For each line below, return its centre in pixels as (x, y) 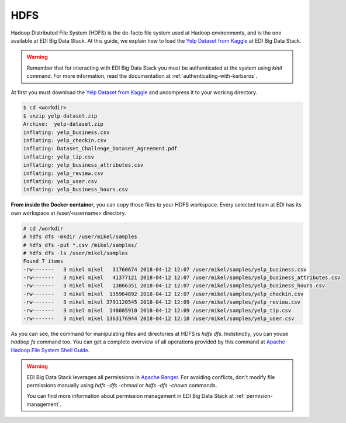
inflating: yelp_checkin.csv (65, 141)
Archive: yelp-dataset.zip (63, 124)
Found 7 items (43, 261)
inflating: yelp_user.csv (60, 181)
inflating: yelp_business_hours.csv (76, 190)
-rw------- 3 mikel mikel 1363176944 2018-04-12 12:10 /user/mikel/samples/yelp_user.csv (159, 319)
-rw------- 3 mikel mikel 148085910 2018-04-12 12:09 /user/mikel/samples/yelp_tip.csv (157, 310)
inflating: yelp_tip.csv (59, 157)
